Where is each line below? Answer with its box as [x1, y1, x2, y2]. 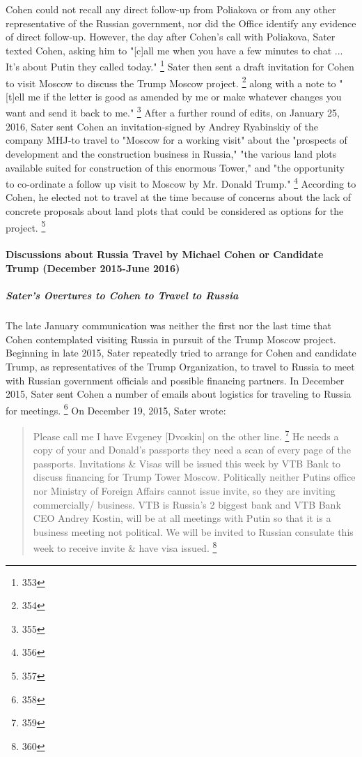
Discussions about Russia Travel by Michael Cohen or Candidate [6, 247, 324, 262]
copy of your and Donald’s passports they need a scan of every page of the [33, 442, 351, 457]
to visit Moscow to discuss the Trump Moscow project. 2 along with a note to [6, 73, 336, 90]
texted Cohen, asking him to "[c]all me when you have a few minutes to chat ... [6, 43, 343, 57]
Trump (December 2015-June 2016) [6, 260, 180, 275]
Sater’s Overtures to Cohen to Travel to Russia [6, 288, 239, 303]
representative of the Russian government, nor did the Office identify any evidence [6, 15, 356, 30]
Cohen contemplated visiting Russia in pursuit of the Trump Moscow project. [6, 331, 336, 346]
